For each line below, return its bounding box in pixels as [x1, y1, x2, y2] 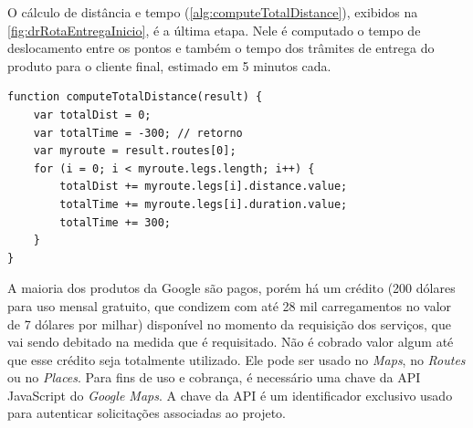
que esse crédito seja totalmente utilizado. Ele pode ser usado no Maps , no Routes [7, 350, 466, 369]
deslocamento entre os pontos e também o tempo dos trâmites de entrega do [7, 38, 435, 57]
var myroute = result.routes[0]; [33, 144, 236, 158]
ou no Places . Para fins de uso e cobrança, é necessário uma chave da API [7, 368, 421, 387]
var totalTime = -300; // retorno [33, 126, 243, 140]
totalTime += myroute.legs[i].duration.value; [59, 197, 348, 211]
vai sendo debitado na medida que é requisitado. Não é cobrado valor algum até [7, 332, 454, 351]
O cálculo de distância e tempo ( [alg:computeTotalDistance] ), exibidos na [7, 3, 418, 21]
